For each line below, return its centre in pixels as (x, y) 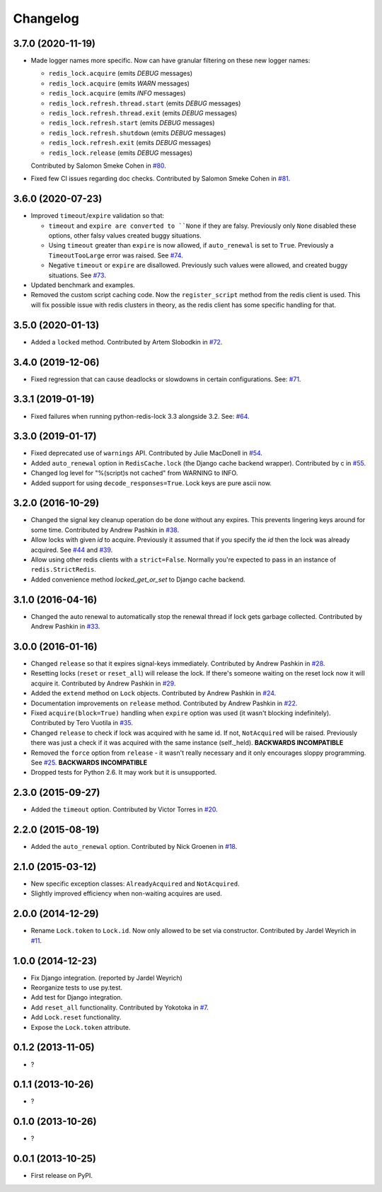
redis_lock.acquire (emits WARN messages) (119, 83)
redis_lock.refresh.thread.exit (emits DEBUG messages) (143, 113)
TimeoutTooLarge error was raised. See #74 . (116, 255)
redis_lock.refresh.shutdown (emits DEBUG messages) (137, 133)
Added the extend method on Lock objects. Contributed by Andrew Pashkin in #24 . (154, 693)
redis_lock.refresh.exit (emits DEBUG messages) (130, 143)
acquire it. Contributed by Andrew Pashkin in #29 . (103, 683)
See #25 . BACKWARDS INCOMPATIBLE (89, 762)
